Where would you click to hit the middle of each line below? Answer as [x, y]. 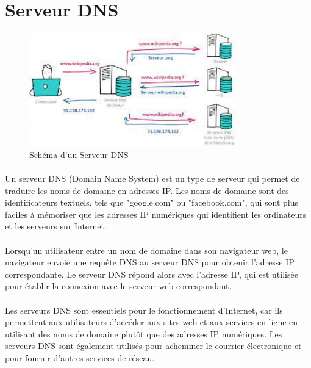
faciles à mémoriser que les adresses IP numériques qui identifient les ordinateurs [156, 214]
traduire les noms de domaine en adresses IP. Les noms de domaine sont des [147, 190]
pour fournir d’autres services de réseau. [80, 358]
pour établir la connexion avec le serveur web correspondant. [118, 286]
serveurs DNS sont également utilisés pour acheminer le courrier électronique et [153, 346]
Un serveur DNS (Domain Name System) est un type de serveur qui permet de [152, 179]
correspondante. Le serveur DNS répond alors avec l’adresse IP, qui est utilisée [152, 274]
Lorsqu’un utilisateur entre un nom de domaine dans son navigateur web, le [146, 250]
